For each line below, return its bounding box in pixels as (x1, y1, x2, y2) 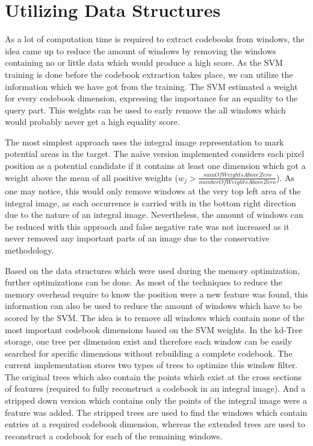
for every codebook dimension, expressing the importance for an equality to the (5, 92, 298, 104)
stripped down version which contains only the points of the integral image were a (5, 394, 308, 407)
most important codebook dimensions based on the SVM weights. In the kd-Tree (5, 323, 303, 336)
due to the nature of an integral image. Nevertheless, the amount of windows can (5, 208, 303, 221)
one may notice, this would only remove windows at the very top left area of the (5, 184, 301, 197)
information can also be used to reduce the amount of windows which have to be (5, 299, 302, 312)
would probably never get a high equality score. (5, 115, 180, 128)
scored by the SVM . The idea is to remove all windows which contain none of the (5, 311, 305, 323)
